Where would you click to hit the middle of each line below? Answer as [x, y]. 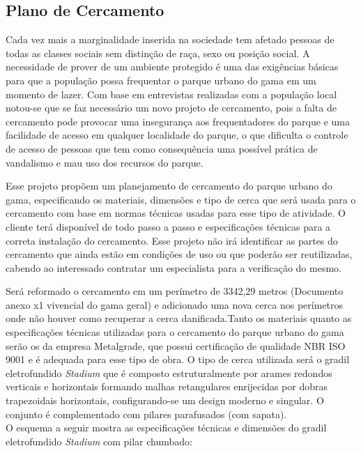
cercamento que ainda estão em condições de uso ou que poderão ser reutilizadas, [179, 254]
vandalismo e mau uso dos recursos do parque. [105, 162]
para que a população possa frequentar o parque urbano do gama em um [161, 80]
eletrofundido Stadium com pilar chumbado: [99, 441]
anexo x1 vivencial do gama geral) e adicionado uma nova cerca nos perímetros [175, 304]
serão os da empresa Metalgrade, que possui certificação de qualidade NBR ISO [176, 345]
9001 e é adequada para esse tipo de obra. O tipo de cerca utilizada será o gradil [178, 359]
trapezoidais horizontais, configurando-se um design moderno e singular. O [165, 400]
